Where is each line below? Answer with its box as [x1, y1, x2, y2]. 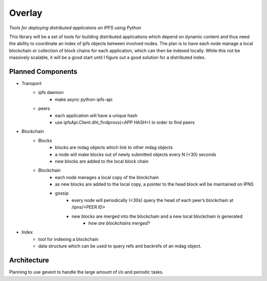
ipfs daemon [38, 90, 64, 95]
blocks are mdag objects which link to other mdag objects [55, 144, 173, 150]
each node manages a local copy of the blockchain [55, 174, 159, 180]
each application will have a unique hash [55, 112, 138, 118]
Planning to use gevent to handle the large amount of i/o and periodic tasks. [9, 269, 164, 275]
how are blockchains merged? [88, 220, 150, 226]
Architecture [9, 256, 49, 265]
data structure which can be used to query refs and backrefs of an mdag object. [38, 243, 202, 249]
